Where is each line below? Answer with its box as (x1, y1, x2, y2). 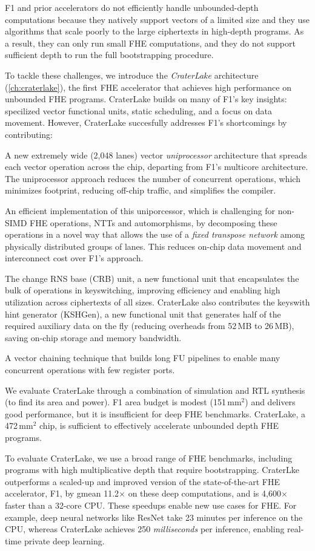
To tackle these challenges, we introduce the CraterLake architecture (5, 68, 259, 81)
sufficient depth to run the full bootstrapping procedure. (5, 48, 214, 61)
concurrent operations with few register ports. (5, 364, 175, 376)
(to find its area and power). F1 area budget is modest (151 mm (5, 396, 242, 408)
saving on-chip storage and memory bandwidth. (5, 331, 182, 344)
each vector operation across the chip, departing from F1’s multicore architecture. (5, 160, 308, 173)
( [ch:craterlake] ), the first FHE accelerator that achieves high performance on (5, 80, 291, 93)
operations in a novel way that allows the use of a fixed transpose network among (5, 228, 305, 241)
